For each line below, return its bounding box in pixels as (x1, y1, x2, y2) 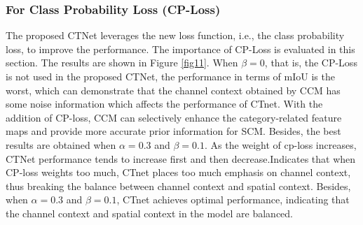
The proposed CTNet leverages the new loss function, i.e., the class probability (6, 28, 345, 43)
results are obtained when (6, 137, 116, 152)
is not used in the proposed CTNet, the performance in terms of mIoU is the (6, 69, 335, 83)
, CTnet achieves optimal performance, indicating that (116, 192, 350, 207)
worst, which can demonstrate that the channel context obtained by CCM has (6, 82, 341, 97)
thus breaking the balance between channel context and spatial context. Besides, (6, 178, 351, 193)
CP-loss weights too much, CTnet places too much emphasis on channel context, (6, 165, 351, 180)
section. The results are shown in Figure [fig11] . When (6, 55, 238, 70)
